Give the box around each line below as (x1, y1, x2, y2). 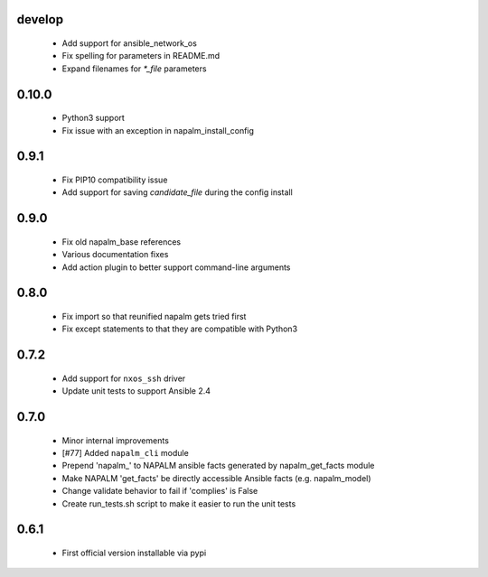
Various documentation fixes (61, 249, 169, 260)
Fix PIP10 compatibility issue (61, 174, 168, 185)
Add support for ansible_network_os (61, 38, 198, 49)
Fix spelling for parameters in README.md (61, 51, 221, 61)
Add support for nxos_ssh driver (61, 373, 186, 384)
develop (16, 12, 63, 27)
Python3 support (61, 113, 126, 124)
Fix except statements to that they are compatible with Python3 (61, 323, 298, 334)
